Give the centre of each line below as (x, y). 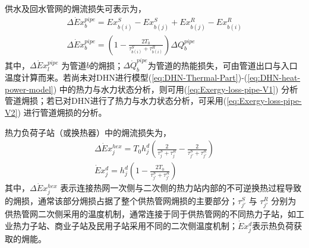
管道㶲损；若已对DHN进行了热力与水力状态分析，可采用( (116, 101)
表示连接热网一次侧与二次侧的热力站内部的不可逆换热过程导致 (181, 188)
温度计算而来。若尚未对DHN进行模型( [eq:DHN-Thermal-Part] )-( (126, 77)
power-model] (29, 89)
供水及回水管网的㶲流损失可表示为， (75, 8)
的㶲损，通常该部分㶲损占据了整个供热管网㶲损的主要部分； (121, 201)
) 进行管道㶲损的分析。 (62, 112)
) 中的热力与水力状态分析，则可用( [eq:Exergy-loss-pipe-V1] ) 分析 (176, 89)
